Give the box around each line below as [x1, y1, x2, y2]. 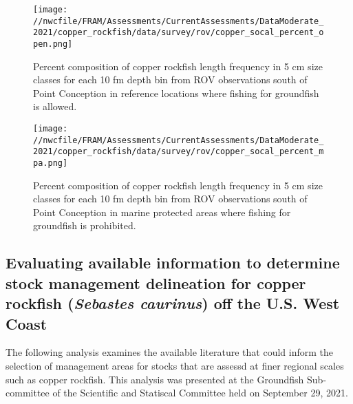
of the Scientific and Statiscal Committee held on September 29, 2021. [52, 385, 348, 400]
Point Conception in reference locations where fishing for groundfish [33, 85, 319, 100]
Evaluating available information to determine [6, 252, 340, 273]
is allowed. [33, 99, 77, 114]
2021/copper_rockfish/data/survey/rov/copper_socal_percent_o [33, 28, 324, 38]
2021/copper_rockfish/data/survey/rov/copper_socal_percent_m [33, 147, 324, 157]
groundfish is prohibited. [33, 218, 136, 233]
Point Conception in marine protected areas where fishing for [33, 204, 291, 219]
